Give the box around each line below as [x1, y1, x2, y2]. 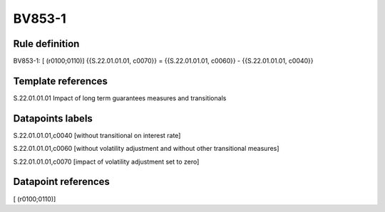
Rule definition [13, 38, 80, 50]
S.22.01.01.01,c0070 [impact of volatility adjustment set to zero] [13, 157, 200, 166]
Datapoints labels [13, 112, 93, 124]
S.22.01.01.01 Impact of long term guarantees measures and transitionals [13, 93, 227, 102]
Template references [13, 75, 108, 87]
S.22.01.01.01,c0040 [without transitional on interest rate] [13, 131, 181, 139]
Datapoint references [13, 176, 111, 188]
